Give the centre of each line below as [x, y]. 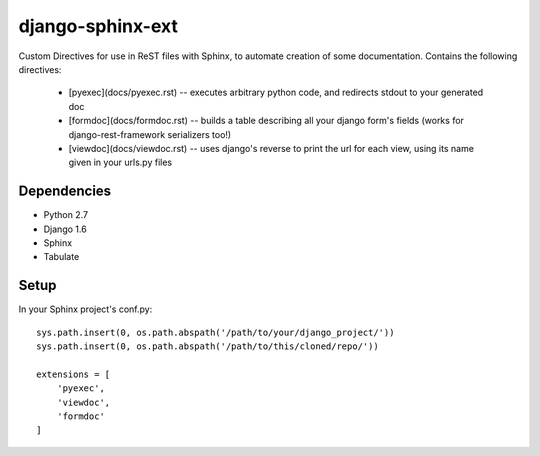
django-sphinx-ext [98, 26]
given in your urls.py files [120, 162]
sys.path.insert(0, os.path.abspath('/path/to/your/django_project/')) [215, 332]
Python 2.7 [66, 215]
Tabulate [61, 257]
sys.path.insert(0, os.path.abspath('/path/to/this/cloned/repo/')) [207, 346]
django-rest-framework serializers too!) [150, 134]
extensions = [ [73, 374]
